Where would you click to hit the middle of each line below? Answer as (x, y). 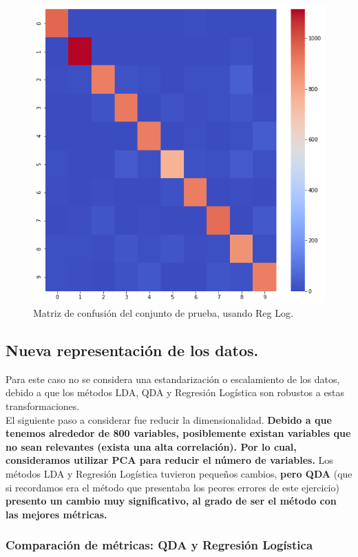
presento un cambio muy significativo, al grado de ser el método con (171, 501)
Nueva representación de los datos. (132, 350)
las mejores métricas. (56, 514)
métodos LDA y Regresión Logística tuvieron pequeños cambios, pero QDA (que (179, 474)
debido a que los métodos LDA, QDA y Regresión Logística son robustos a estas (175, 392)
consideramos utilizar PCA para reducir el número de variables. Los (169, 460)
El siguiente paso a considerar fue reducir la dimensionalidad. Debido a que (169, 419)
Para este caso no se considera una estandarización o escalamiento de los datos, (173, 379)
